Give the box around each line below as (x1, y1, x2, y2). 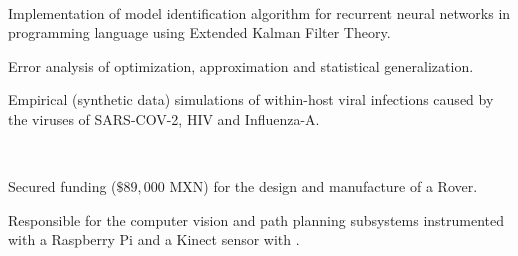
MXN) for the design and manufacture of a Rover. (169, 176, 478, 197)
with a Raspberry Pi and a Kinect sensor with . (8, 229, 300, 250)
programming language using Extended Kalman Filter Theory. (8, 22, 391, 43)
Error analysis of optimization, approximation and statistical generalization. (8, 55, 474, 76)
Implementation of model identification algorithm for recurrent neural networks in (8, 2, 511, 23)
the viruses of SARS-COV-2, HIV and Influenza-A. (8, 108, 320, 129)
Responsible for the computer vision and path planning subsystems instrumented (8, 209, 505, 230)
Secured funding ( (8, 176, 117, 197)
